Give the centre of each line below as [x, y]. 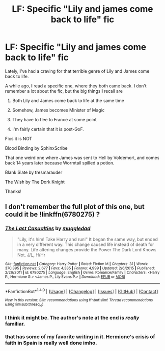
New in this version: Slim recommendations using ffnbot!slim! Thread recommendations [79, 300]
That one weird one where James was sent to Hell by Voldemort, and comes [82, 158]
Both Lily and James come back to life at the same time [68, 100]
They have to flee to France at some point [54, 119]
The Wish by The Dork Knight [35, 182]
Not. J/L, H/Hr [31, 255]
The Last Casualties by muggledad [48, 228]
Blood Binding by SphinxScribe [36, 148]
